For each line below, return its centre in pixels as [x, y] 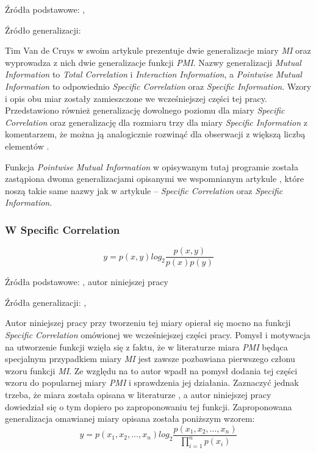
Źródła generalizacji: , [46, 302]
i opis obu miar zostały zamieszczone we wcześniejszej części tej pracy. [136, 98]
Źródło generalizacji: [43, 30]
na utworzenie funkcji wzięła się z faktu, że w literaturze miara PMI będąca [146, 346]
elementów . [27, 146]
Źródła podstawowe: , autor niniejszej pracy [87, 282]
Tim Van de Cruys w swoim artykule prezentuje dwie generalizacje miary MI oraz [158, 50]
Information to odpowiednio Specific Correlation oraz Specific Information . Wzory [158, 86]
